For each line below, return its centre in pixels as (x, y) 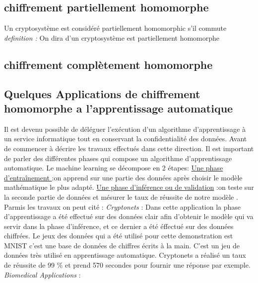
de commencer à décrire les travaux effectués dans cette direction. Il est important (129, 148)
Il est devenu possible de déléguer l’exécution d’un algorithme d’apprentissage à (125, 129)
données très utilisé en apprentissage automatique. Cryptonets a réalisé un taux (125, 255)
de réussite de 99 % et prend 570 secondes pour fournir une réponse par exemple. (127, 265)
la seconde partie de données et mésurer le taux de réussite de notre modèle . (121, 197)
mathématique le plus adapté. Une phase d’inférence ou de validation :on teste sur (129, 187)
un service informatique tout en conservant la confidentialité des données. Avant (126, 139)
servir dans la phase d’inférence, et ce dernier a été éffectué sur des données (119, 226)
